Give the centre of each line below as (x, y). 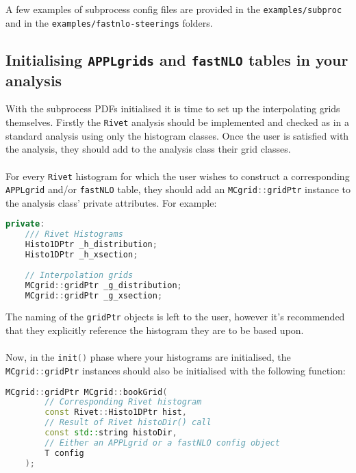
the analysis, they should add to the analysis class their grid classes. (148, 149)
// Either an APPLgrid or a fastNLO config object (162, 443)
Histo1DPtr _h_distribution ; (91, 245)
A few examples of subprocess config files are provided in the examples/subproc (174, 9)
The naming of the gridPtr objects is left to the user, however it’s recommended (175, 317)
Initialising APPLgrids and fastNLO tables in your (177, 59)
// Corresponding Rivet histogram (123, 402)
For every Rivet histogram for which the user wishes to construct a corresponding (178, 176)
